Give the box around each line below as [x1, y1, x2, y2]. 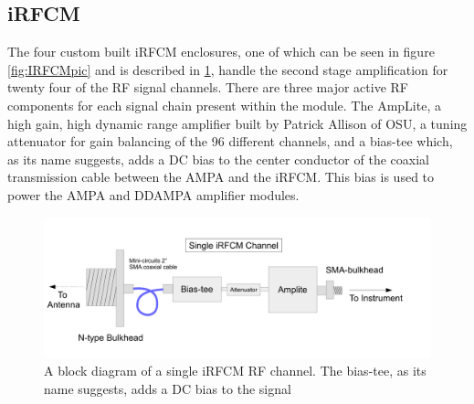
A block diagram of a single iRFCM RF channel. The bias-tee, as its [44, 361, 427, 380]
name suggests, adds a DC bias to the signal [44, 378, 291, 398]
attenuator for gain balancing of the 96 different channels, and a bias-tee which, [7, 132, 453, 151]
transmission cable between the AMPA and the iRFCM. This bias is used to [7, 167, 435, 186]
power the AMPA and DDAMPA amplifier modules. [7, 185, 300, 204]
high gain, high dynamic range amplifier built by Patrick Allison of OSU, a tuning [7, 113, 468, 133]
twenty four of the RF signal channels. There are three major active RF [7, 78, 408, 97]
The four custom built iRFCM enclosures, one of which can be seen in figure [7, 42, 435, 61]
